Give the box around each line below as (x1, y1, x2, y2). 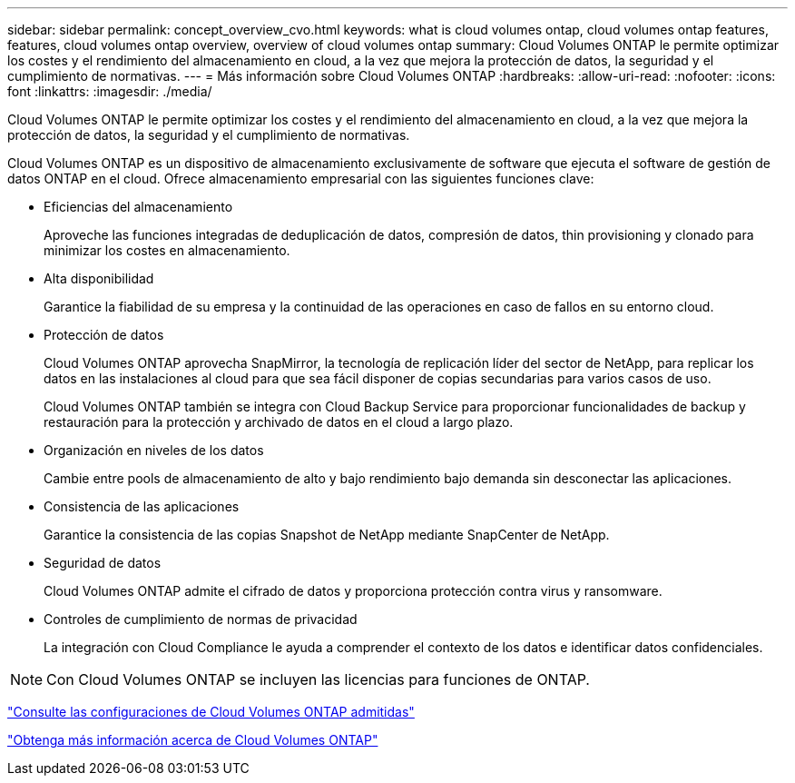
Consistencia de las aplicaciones (44, 499, 240, 514)
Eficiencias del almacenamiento (44, 199, 233, 214)
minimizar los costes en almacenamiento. (44, 243, 290, 258)
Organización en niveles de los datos (44, 442, 264, 458)
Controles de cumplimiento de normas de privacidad (44, 611, 358, 627)
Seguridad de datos (44, 555, 162, 570)
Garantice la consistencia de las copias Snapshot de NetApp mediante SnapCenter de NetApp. (44, 527, 610, 542)
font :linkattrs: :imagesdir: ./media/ (7, 84, 212, 99)
